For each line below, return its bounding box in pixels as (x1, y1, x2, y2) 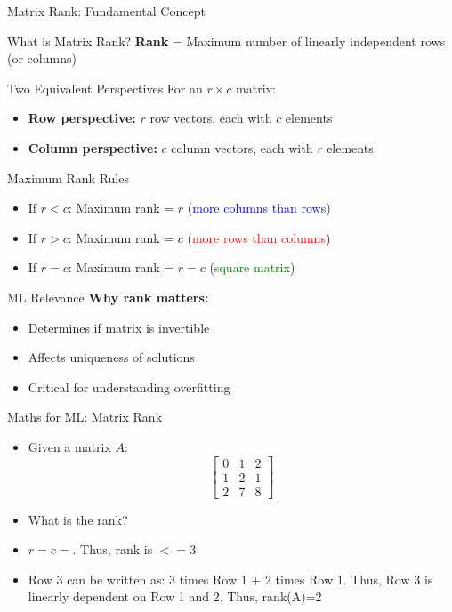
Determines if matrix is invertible (28, 318, 210, 336)
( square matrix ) (209, 258, 295, 277)
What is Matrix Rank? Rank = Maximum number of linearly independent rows (7, 31, 446, 50)
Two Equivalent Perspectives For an (7, 78, 203, 97)
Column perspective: (28, 138, 157, 157)
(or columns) (7, 49, 77, 68)
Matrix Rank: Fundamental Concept (7, 2, 206, 20)
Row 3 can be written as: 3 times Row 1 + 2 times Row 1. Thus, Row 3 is (28, 569, 433, 588)
